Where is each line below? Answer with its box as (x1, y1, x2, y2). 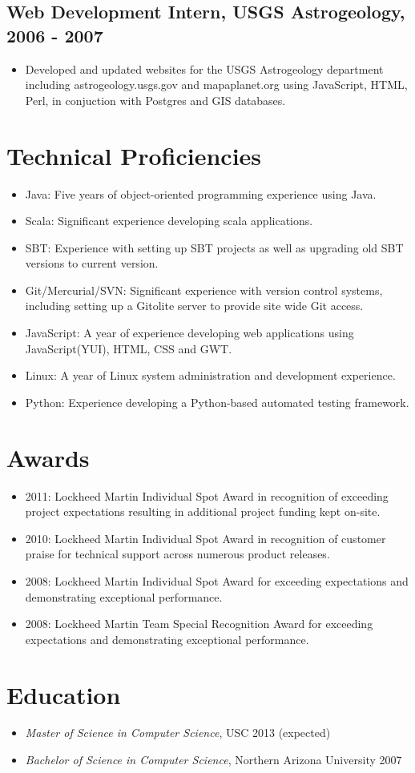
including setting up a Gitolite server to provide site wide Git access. (25, 297, 364, 314)
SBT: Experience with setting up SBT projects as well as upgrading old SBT (25, 239, 404, 256)
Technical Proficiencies (6, 139, 262, 171)
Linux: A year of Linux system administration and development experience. (25, 367, 396, 384)
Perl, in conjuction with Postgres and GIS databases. (25, 91, 286, 108)
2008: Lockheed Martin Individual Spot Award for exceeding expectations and (25, 572, 409, 589)
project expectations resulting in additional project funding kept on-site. (25, 503, 381, 520)
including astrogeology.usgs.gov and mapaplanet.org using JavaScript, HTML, (25, 76, 408, 93)
